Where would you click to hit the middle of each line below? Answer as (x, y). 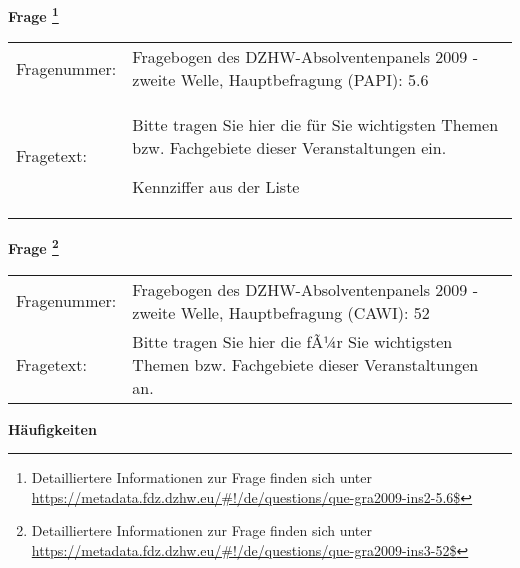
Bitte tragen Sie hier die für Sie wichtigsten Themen (315, 125)
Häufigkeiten (52, 428)
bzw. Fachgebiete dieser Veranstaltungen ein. (289, 148)
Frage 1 (33, 14)
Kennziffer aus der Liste (216, 187)
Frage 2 (33, 246)
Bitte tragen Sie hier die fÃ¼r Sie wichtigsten (292, 341)
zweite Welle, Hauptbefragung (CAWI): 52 (281, 312)
